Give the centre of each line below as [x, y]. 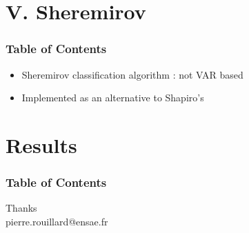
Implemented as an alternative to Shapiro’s [113, 98]
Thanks [21, 208]
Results [41, 144]
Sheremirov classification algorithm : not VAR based [132, 74]
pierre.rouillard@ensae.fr [57, 221]
